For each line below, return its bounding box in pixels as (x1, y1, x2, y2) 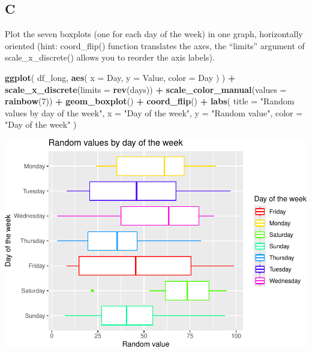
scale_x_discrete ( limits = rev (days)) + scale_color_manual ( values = (5, 83, 287, 95)
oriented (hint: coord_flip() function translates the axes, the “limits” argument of (5, 39, 305, 52)
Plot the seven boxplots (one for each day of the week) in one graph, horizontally (5, 28, 303, 40)
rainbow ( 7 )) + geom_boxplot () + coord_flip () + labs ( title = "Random (5, 95, 295, 107)
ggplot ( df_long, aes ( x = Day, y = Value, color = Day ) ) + (5, 71, 236, 83)
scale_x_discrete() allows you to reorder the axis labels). (5, 51, 215, 64)
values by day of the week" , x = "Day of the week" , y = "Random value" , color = (5, 106, 303, 119)
